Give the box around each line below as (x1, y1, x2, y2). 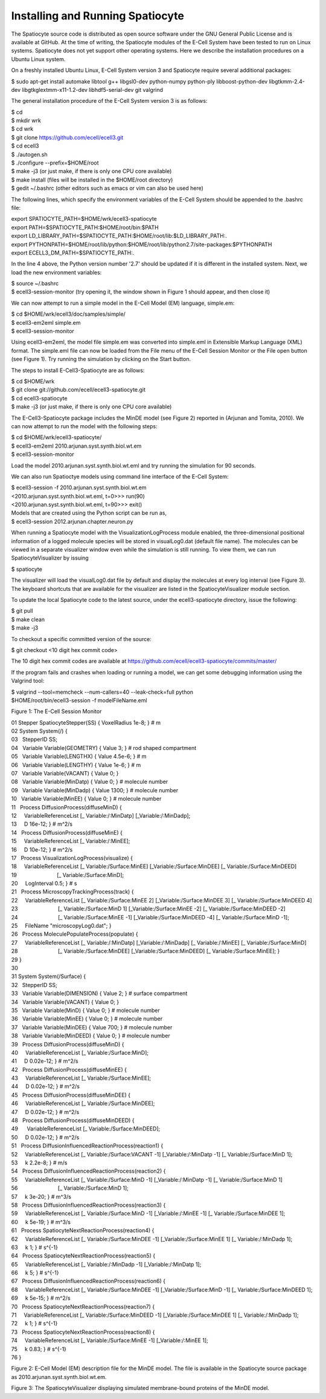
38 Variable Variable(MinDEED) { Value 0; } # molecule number (11, 1032, 170, 1040)
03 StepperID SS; (11, 735, 57, 743)
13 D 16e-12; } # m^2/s (11, 820, 72, 828)
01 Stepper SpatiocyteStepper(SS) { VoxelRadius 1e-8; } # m (11, 719, 161, 726)
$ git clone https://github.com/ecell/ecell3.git (11, 134, 124, 141)
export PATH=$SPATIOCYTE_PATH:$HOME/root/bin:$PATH (11, 224, 159, 231)
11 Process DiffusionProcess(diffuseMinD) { (11, 803, 122, 810)
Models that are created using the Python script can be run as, (11, 509, 167, 517)
